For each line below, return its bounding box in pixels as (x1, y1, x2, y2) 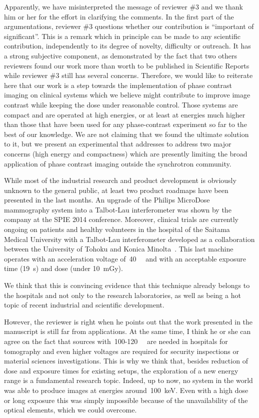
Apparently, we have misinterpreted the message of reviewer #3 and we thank (4, 1, 243, 11)
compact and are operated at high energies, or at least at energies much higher (4, 109, 245, 119)
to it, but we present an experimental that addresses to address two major (4, 138, 231, 149)
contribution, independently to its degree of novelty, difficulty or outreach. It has (4, 40, 251, 51)
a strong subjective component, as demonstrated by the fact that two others (4, 50, 237, 60)
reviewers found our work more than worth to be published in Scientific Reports (4, 60, 249, 70)
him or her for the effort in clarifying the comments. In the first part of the (4, 11, 234, 21)
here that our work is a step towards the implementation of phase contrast (4, 79, 232, 90)
